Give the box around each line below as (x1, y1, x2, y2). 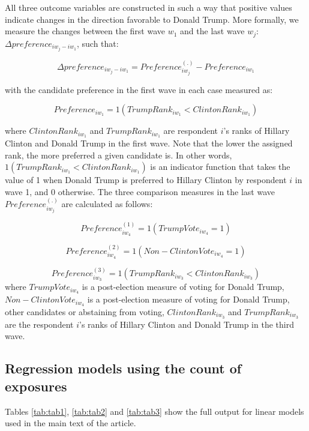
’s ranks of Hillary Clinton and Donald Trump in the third (79, 318, 294, 330)
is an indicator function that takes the (150, 160, 290, 173)
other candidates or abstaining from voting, (5, 305, 164, 318)
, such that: (76, 37, 119, 49)
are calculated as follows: (61, 197, 153, 210)
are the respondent (5, 318, 74, 330)
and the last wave (180, 25, 245, 37)
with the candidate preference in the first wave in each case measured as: (5, 83, 273, 95)
